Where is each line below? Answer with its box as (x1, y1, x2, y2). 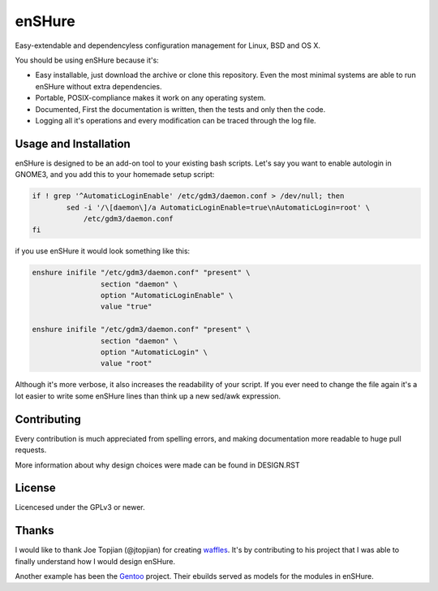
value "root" (100, 359, 152, 369)
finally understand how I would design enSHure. (15, 556, 176, 566)
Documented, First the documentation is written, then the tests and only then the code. (35, 104, 326, 114)
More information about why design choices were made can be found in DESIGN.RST (15, 459, 300, 470)
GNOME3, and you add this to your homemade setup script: (15, 170, 215, 179)
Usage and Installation (15, 136, 131, 150)
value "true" (100, 302, 152, 312)
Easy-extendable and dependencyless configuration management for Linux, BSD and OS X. (15, 41, 320, 50)
